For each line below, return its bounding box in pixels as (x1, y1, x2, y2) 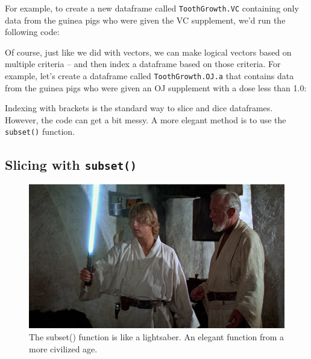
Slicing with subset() (5, 155, 137, 173)
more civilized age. (29, 342, 98, 355)
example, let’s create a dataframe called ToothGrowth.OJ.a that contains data (5, 70, 294, 82)
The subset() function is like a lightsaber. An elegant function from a (29, 331, 284, 343)
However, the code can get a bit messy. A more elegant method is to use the (5, 113, 286, 126)
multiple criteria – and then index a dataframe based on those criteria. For (5, 57, 281, 70)
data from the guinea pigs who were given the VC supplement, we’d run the (5, 13, 286, 26)
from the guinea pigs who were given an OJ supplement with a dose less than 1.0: (5, 81, 307, 94)
